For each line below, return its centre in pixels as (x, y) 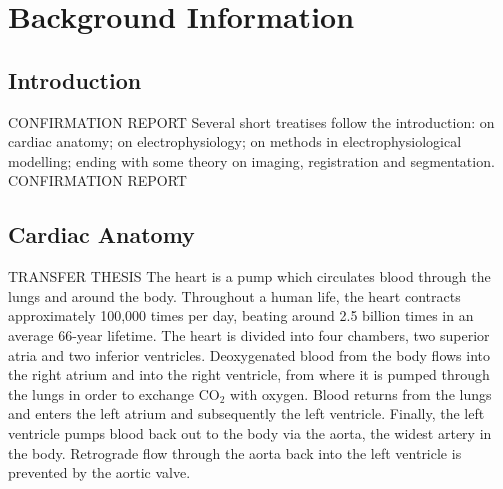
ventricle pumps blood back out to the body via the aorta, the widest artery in (250, 432)
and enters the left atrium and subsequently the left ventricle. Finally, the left (246, 413)
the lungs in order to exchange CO (114, 393)
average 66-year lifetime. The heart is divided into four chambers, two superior (249, 334)
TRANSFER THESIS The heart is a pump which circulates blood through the (249, 276)
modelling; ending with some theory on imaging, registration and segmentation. (251, 160)
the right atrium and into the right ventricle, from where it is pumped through (249, 374)
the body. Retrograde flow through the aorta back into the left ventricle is (235, 452)
